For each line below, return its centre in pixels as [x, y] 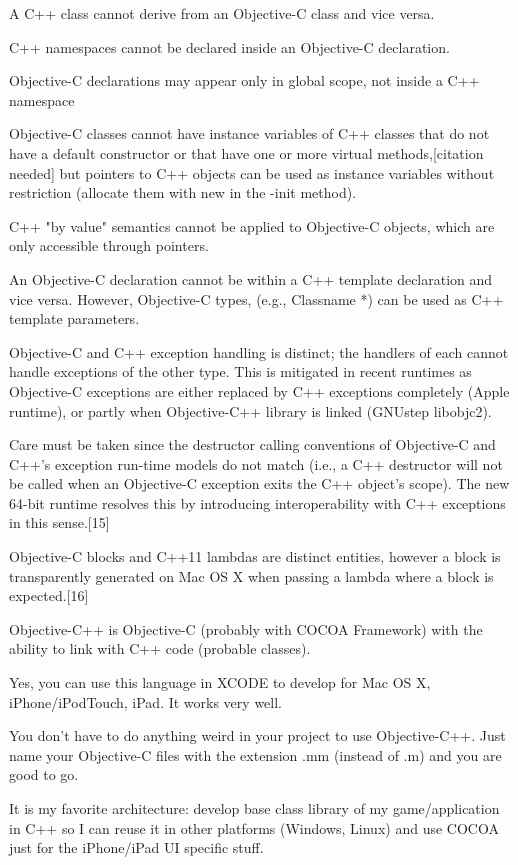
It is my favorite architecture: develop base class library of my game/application [254, 808]
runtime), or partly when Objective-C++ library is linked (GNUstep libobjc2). [250, 410]
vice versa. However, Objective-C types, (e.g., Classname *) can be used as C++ [256, 298]
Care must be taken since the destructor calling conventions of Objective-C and [252, 444]
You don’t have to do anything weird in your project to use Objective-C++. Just [257, 735]
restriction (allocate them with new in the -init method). [183, 192]
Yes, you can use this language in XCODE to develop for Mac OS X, [220, 682]
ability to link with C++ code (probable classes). [160, 648]
